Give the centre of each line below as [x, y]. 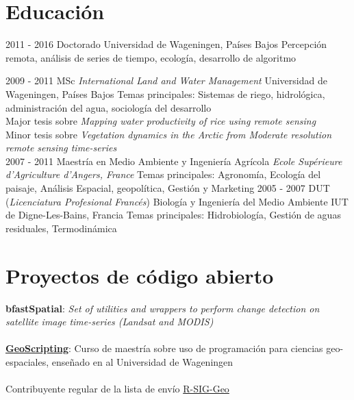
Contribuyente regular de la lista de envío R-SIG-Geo [117, 389]
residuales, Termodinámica [61, 228]
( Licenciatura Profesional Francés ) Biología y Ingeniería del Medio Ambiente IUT [177, 201]
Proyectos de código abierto [140, 275]
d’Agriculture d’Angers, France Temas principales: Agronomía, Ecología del [163, 174]
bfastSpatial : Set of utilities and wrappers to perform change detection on [163, 308]
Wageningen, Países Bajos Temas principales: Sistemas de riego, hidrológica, [165, 93]
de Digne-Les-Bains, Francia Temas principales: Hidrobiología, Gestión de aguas [173, 215]
